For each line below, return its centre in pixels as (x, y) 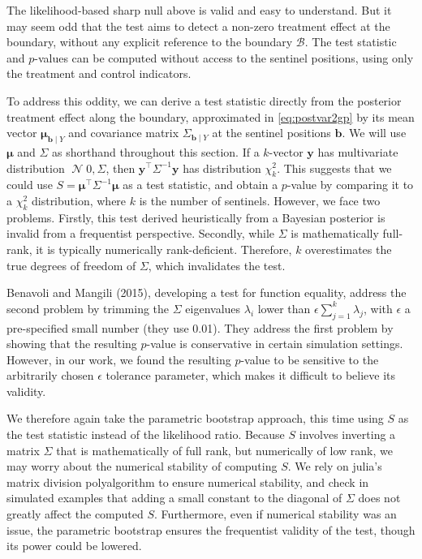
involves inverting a (347, 434)
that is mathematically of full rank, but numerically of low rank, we (224, 450)
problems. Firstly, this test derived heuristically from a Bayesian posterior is (196, 217)
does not (379, 498)
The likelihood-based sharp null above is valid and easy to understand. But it (199, 10)
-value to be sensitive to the (310, 359)
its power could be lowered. (74, 546)
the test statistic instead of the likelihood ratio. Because (146, 434)
